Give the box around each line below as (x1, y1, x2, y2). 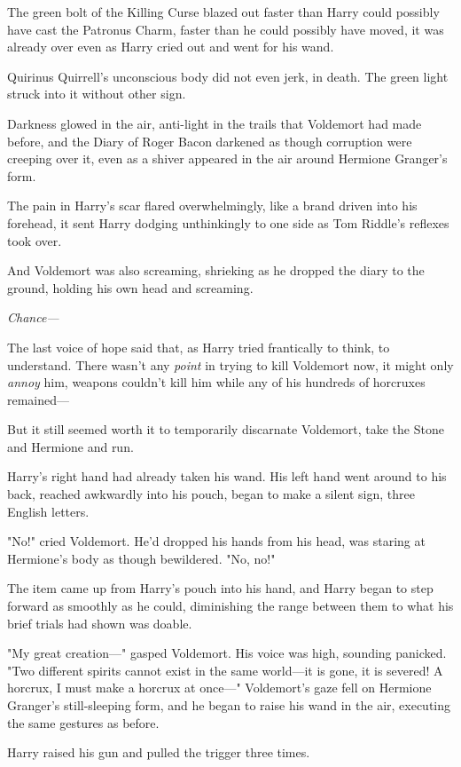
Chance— (7, 308, 59, 327)
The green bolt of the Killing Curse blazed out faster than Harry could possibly (7, 3, 440, 20)
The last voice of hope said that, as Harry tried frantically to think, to (7, 337, 390, 356)
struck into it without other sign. (7, 84, 186, 103)
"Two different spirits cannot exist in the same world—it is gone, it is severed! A (7, 660, 443, 679)
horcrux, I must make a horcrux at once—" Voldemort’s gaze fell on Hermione (7, 678, 432, 697)
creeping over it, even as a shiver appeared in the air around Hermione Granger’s (7, 149, 448, 168)
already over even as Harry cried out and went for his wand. (7, 37, 334, 56)
